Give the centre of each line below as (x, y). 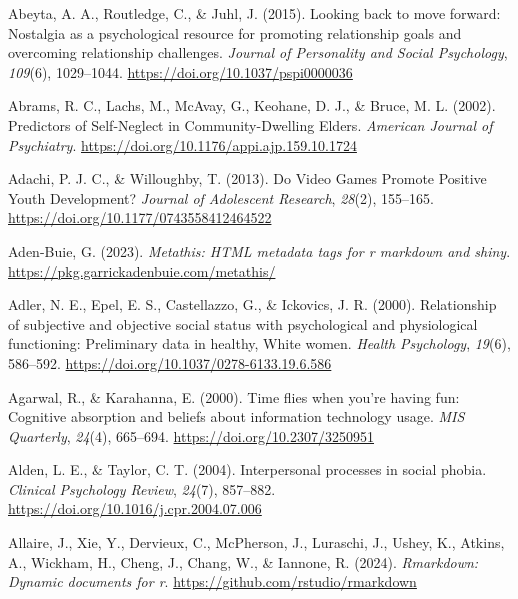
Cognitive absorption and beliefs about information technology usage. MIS (236, 416)
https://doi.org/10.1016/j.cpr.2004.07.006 (135, 508)
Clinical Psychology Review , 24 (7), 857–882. (142, 488)
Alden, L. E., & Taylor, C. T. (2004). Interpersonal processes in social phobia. (247, 469)
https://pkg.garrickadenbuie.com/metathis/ (142, 270)
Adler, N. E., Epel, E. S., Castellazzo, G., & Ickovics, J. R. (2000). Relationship (252, 304)
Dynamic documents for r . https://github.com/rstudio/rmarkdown (212, 581)
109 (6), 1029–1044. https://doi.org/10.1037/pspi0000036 (180, 71)
